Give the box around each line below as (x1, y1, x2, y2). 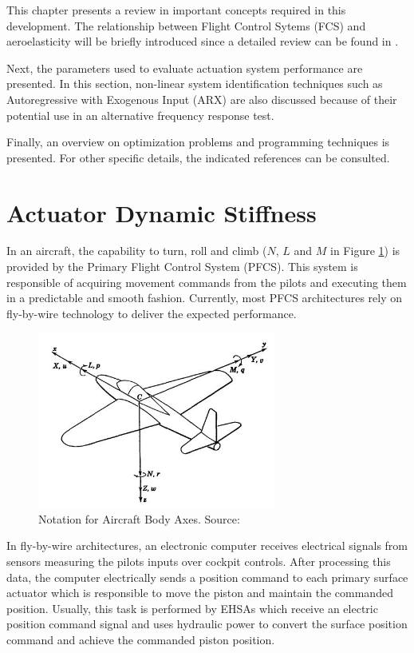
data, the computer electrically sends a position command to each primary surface (6, 568, 408, 585)
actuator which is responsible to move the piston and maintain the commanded (6, 584, 393, 601)
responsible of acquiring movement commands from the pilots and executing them (6, 273, 407, 290)
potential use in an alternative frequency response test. (6, 106, 274, 123)
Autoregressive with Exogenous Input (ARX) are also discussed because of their (6, 90, 397, 107)
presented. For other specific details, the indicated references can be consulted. (6, 149, 390, 165)
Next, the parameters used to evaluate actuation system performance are (6, 59, 363, 76)
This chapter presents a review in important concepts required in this (6, 2, 346, 18)
